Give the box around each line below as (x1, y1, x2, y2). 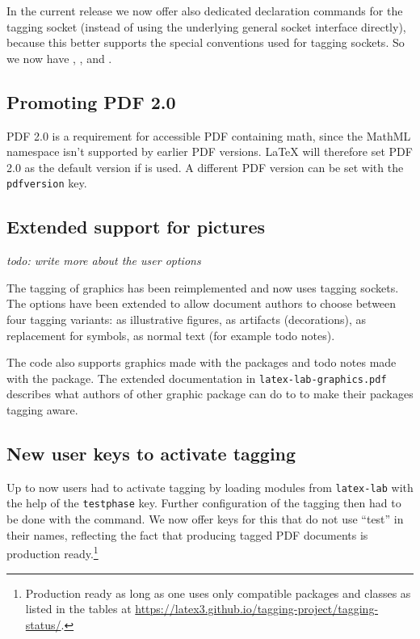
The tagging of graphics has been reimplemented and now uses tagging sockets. (6, 279, 399, 296)
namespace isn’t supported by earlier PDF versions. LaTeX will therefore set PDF (6, 143, 413, 160)
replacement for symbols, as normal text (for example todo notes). (6, 326, 335, 343)
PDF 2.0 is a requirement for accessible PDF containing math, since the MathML (6, 127, 411, 144)
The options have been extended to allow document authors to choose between (6, 295, 397, 312)
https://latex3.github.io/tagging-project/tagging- (135, 600, 379, 617)
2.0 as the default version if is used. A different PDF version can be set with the (6, 158, 404, 175)
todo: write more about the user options (6, 252, 201, 269)
